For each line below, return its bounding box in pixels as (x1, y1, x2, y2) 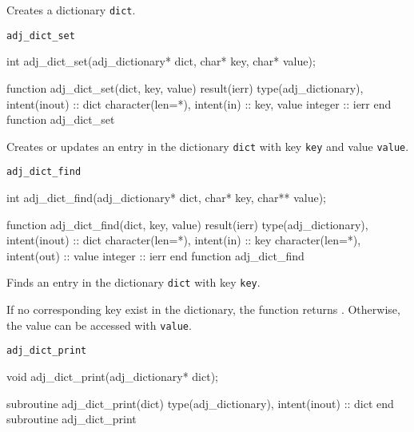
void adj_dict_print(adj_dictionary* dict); (6, 367, 218, 384)
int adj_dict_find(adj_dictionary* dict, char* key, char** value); (6, 189, 326, 205)
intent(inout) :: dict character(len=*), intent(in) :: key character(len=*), (6, 232, 361, 248)
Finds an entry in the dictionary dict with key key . (6, 274, 261, 291)
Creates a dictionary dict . (6, 2, 136, 18)
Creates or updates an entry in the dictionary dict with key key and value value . (6, 137, 409, 154)
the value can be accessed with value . (6, 316, 192, 333)
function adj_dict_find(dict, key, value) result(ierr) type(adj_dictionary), (6, 216, 368, 232)
